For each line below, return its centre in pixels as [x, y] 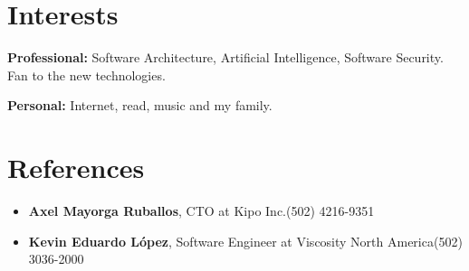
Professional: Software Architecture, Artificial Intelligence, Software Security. [225, 57]
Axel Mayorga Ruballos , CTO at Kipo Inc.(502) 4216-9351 [201, 211]
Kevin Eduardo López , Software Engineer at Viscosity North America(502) [245, 241]
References [76, 168]
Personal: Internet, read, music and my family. [140, 105]
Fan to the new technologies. [86, 75]
